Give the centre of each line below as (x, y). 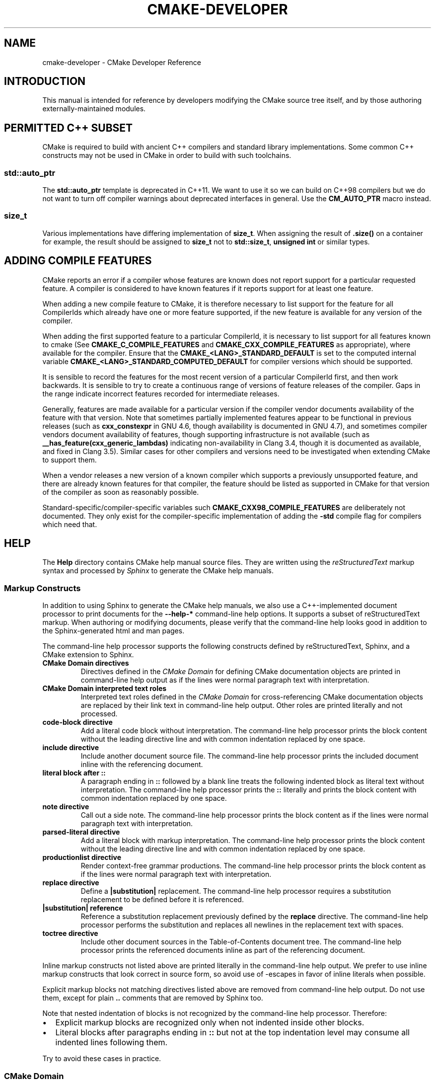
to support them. (70, 460)
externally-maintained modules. (94, 109)
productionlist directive (82, 857)
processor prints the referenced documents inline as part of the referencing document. (223, 950)
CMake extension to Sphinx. (88, 655)
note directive (66, 807)
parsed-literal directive (81, 832)
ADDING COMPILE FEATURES (78, 261)
